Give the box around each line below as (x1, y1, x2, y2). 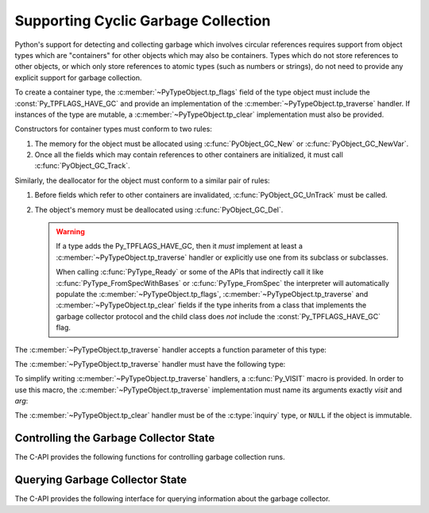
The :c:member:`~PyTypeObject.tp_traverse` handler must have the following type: (14, 359, 286, 368)
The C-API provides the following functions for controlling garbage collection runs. (14, 453, 285, 462)
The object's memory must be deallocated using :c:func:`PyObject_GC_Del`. (34, 205, 284, 214)
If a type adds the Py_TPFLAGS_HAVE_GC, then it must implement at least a (56, 241, 303, 251)
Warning (56, 227, 85, 237)
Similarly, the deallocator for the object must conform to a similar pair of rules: (14, 175, 270, 185)
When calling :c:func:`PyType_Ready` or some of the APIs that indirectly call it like (56, 267, 324, 277)
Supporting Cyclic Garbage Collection (14, 12, 271, 29)
